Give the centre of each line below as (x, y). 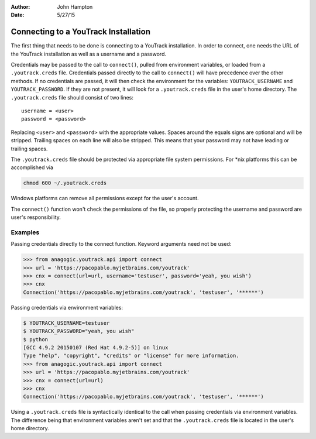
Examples (25, 232)
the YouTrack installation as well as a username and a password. (89, 54)
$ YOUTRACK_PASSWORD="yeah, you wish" (79, 331)
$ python (36, 339)
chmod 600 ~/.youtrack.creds (65, 183)
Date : (18, 15)
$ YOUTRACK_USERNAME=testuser (66, 323)
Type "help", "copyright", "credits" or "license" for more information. (131, 356)
